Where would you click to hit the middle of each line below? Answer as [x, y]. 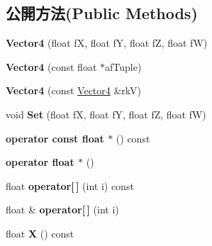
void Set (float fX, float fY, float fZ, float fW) [106, 114]
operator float [40, 162]
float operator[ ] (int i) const [70, 185]
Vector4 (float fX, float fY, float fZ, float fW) [107, 43]
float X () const [40, 233]
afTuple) [123, 66]
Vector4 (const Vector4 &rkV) [74, 90]
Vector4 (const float [51, 66]
